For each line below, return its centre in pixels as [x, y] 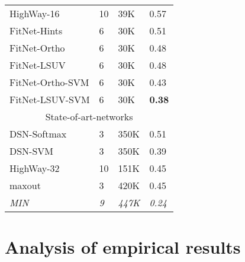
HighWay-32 [35, 168]
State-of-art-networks [89, 116]
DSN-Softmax [38, 134]
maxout [25, 185]
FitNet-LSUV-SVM [50, 99]
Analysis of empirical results [123, 247]
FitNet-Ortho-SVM [49, 82]
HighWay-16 [35, 13]
